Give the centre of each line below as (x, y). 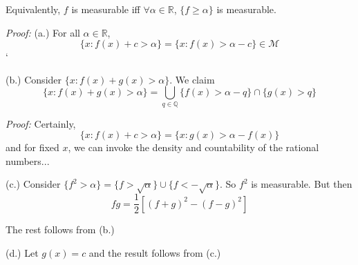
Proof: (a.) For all (43, 32)
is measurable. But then (302, 184)
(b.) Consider (34, 79)
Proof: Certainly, (41, 123)
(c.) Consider (33, 184)
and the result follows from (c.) (155, 252)
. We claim (192, 79)
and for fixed (32, 147)
